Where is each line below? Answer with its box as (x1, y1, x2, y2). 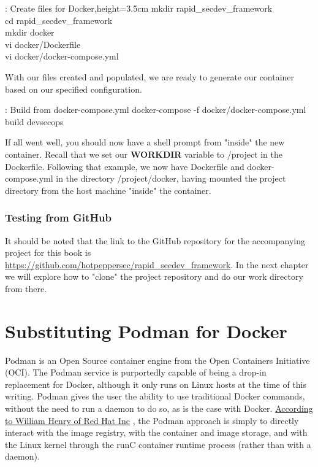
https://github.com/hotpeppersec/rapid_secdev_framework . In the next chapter (5, 258, 309, 271)
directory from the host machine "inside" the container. (5, 183, 211, 196)
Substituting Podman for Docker (5, 318, 287, 343)
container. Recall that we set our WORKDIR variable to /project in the (5, 147, 283, 160)
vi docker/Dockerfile (5, 37, 81, 50)
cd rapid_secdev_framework (5, 14, 113, 26)
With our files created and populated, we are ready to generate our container (5, 70, 295, 83)
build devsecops (5, 115, 64, 128)
